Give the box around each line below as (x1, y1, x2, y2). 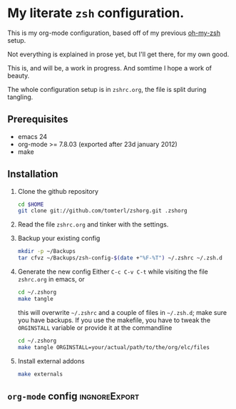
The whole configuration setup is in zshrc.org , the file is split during (7, 85, 207, 93)
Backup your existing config (17, 234, 101, 243)
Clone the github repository (17, 187, 98, 195)
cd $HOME (17, 201, 44, 208)
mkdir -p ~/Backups (17, 248, 76, 255)
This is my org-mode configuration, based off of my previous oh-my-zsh (7, 29, 221, 37)
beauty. (7, 71, 30, 80)
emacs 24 (17, 132, 48, 140)
